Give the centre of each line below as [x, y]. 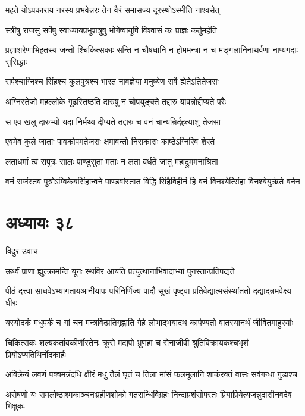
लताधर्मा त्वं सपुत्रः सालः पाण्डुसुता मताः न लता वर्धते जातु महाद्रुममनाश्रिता [112, 161]
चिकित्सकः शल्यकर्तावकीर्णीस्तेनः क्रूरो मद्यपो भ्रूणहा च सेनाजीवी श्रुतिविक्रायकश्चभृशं [127, 343]
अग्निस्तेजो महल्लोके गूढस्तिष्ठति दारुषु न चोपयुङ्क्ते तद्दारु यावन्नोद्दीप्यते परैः [116, 101]
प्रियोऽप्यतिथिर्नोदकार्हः [36, 354]
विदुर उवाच [22, 251]
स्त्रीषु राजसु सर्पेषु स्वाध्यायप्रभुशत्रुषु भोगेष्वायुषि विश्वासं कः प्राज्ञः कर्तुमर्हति [111, 29]
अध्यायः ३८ [40, 222]
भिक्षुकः [15, 406]
